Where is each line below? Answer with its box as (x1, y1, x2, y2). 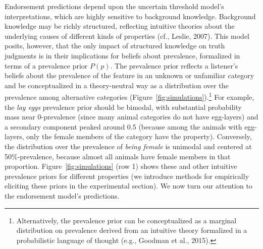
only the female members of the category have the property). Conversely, (26, 131, 252, 142)
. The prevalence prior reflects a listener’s (110, 60, 238, 71)
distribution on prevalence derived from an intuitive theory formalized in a (16, 225, 247, 235)
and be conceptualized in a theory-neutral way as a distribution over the (5, 80, 229, 90)
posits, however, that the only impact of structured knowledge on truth (5, 40, 225, 51)
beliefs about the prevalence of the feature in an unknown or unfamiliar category (5, 70, 254, 81)
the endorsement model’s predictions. (5, 190, 120, 201)
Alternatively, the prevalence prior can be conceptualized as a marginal (16, 215, 237, 225)
